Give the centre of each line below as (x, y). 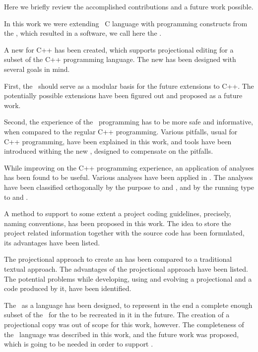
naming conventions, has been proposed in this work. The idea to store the (118, 223)
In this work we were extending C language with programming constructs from (126, 23)
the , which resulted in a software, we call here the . (83, 33)
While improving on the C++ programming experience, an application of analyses (129, 167)
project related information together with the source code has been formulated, (124, 233)
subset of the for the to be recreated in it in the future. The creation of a (117, 315)
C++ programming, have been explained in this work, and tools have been (118, 141)
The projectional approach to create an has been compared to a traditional (118, 259)
